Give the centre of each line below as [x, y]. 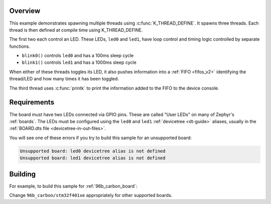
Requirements [32, 102]
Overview [25, 11]
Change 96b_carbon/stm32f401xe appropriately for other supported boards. [91, 195]
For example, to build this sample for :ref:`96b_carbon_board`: [73, 186]
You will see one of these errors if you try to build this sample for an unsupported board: [100, 138]
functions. [20, 46]
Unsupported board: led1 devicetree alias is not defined [93, 158]
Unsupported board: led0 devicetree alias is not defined [93, 151]
